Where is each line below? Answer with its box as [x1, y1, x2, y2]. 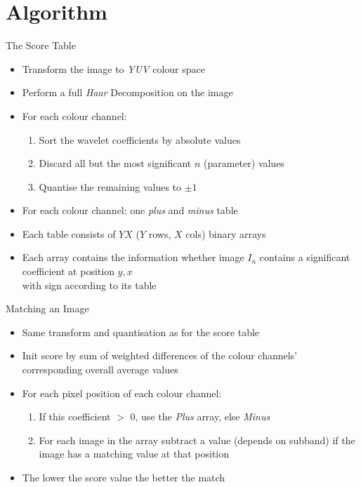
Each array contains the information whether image [22, 250, 244, 265]
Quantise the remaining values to [39, 179, 182, 194]
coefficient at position [22, 264, 114, 279]
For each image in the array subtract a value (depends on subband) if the [39, 432, 355, 447]
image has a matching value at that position [39, 446, 230, 461]
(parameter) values [204, 156, 284, 171]
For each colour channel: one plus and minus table [22, 203, 238, 218]
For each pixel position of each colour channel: [22, 385, 222, 400]
